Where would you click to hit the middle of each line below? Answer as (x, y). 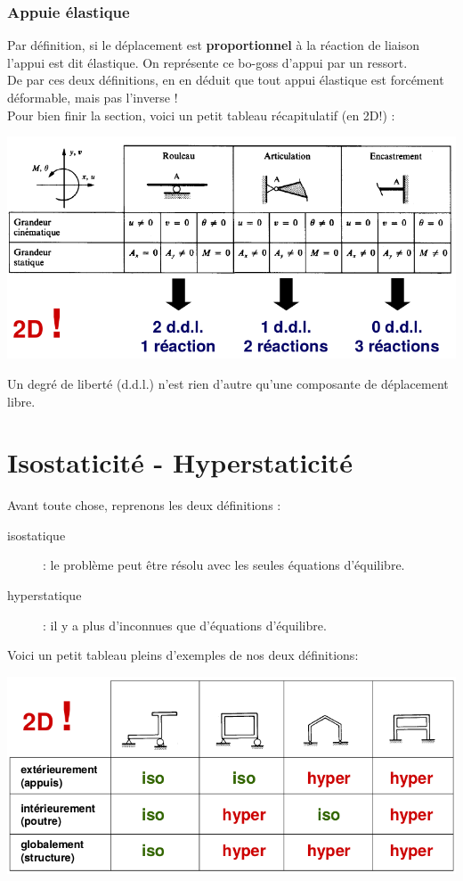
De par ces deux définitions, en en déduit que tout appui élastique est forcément (226, 80)
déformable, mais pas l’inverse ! (93, 97)
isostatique (37, 535)
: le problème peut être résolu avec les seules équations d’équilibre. (224, 565)
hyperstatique (45, 595)
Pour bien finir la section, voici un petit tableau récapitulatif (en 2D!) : (201, 115)
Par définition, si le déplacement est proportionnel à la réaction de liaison (214, 45)
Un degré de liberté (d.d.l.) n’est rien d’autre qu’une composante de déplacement (228, 383)
